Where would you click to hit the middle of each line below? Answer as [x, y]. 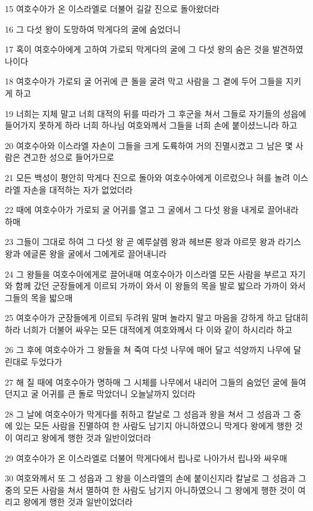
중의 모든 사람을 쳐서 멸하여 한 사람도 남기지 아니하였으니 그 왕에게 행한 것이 [150, 490]
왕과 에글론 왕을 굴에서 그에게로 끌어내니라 [86, 253]
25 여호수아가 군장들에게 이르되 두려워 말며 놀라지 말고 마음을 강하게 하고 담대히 [157, 318]
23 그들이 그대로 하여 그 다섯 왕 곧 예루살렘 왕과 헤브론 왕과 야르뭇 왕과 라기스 [153, 242]
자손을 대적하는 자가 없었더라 [78, 189]
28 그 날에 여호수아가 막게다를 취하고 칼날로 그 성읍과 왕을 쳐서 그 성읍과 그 [148, 414]
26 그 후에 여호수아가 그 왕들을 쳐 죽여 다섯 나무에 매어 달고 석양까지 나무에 [148, 350]
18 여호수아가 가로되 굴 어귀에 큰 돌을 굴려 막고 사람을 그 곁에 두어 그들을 [144, 81]
